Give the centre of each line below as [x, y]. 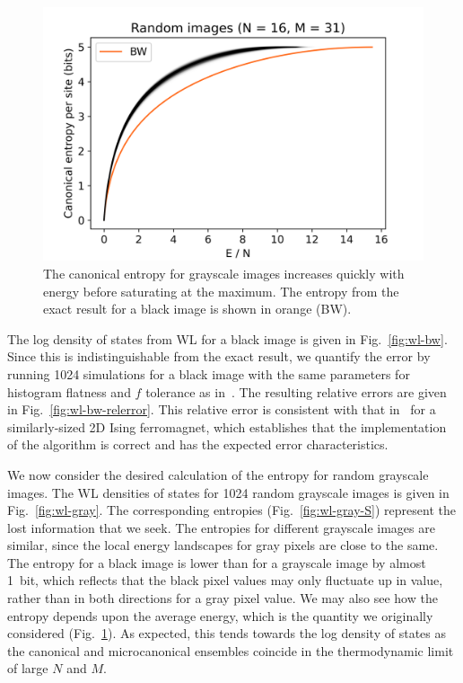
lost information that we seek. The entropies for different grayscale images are [221, 527]
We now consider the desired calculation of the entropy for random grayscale [218, 474]
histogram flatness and [69, 391]
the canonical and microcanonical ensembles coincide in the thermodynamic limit [231, 650]
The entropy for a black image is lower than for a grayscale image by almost [217, 562]
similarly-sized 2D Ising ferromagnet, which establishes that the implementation [227, 426]
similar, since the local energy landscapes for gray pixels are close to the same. [223, 545]
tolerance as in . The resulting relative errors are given [296, 391]
